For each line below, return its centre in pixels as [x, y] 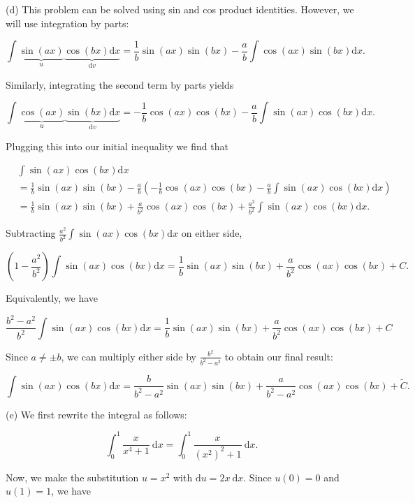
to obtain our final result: [279, 356]
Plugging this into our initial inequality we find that [117, 146]
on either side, [212, 233]
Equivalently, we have [52, 298]
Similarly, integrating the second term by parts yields [120, 84]
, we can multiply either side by [129, 356]
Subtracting [31, 233]
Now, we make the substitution [72, 477]
